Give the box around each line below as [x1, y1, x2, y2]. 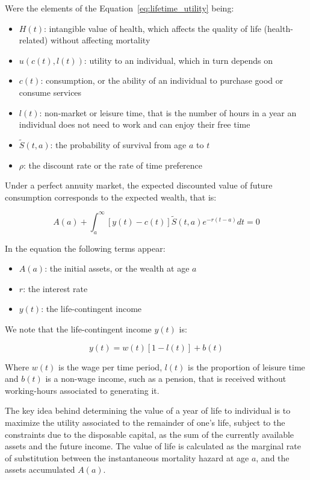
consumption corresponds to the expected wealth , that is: [5, 190, 217, 203]
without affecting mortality [50, 34, 150, 46]
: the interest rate [23, 282, 88, 295]
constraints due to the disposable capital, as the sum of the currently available [5, 428, 294, 440]
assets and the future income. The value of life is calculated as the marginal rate [5, 440, 302, 452]
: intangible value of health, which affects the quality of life [43, 22, 261, 34]
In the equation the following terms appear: [5, 242, 166, 254]
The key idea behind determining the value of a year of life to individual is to [5, 404, 291, 417]
